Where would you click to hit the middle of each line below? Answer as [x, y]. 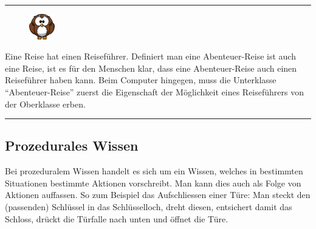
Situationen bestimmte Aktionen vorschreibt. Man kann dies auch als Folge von [153, 183]
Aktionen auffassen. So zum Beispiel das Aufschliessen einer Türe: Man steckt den [158, 195]
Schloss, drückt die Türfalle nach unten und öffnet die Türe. [117, 218]
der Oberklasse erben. [45, 104]
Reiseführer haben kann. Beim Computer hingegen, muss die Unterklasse [141, 80]
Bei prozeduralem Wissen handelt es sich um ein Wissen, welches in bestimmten [154, 171]
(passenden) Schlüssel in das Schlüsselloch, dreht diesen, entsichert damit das [149, 207]
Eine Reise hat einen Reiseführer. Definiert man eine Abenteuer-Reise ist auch [150, 56]
